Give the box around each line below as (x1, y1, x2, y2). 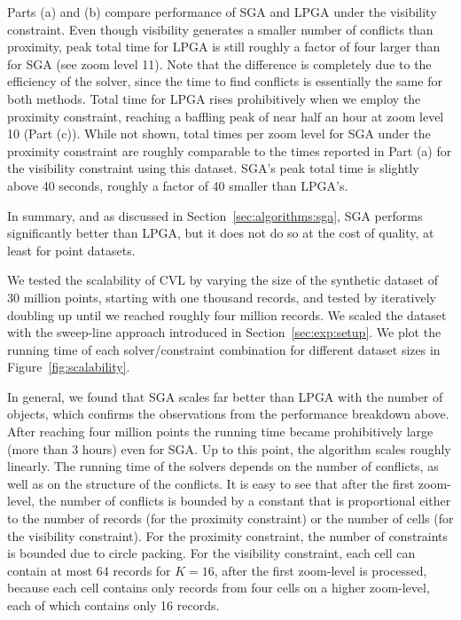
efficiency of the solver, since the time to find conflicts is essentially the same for (7, 72, 442, 90)
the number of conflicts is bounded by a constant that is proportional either (38, 491, 451, 510)
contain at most (7, 561, 93, 579)
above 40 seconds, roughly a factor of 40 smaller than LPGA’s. (7, 176, 348, 194)
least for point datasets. (7, 240, 136, 259)
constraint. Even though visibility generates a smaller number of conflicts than (7, 20, 434, 38)
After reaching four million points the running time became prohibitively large (7, 422, 434, 441)
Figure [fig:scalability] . (7, 357, 130, 376)
